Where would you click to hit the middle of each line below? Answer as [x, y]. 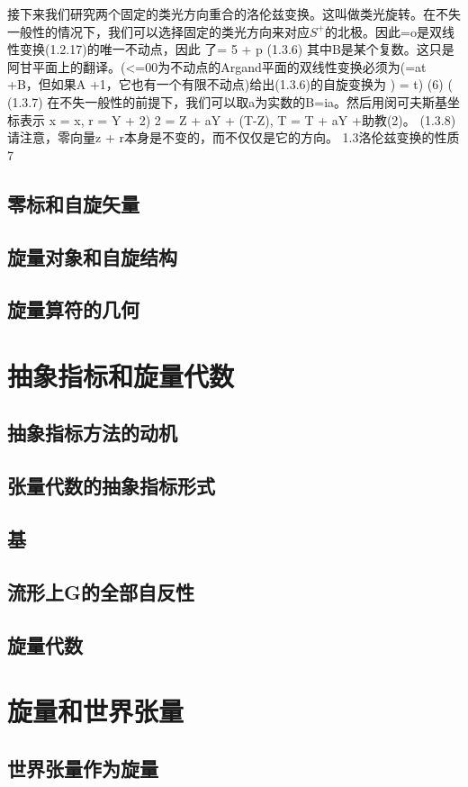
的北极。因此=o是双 [383, 31]
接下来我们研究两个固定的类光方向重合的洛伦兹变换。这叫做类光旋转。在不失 [234, 14]
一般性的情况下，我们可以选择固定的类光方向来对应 [158, 31]
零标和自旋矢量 [73, 203]
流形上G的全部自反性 [101, 591]
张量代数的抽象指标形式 [111, 486]
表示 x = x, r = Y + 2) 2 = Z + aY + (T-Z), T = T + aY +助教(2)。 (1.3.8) [238, 119]
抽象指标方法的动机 [92, 433]
